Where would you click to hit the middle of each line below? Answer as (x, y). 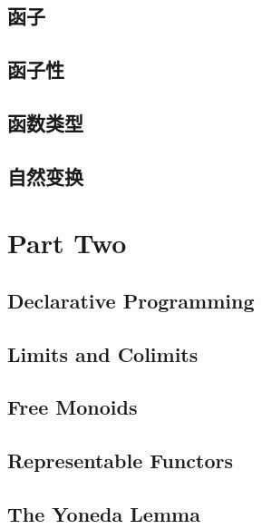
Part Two (67, 243)
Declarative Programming (131, 300)
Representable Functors (121, 460)
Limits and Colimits (103, 353)
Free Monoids (73, 407)
